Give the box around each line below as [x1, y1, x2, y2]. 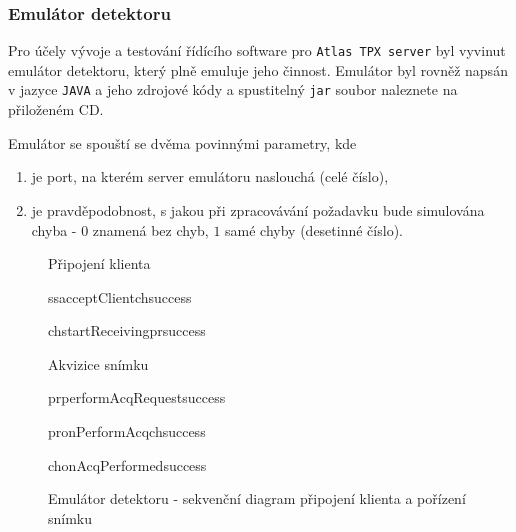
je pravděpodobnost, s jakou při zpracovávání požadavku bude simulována [31, 199, 485, 220]
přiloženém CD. [8, 99, 104, 120]
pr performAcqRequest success [48, 387, 226, 408]
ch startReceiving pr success [48, 320, 206, 341]
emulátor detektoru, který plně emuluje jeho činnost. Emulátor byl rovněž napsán [8, 59, 508, 80]
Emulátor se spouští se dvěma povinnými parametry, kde [8, 132, 357, 153]
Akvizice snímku [48, 353, 149, 374]
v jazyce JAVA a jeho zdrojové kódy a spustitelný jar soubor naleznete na [8, 79, 458, 100]
